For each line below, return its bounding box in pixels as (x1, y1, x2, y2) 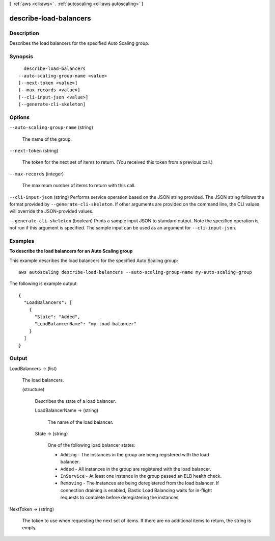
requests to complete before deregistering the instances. (60, 495, 180, 501)
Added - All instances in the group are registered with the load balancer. (60, 466, 211, 472)
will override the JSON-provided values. (9, 208, 94, 214)
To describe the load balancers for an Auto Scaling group (9, 248, 133, 254)
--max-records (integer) (9, 171, 64, 177)
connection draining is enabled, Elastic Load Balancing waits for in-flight (60, 487, 212, 493)
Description (9, 30, 39, 37)
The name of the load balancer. (47, 419, 114, 425)
